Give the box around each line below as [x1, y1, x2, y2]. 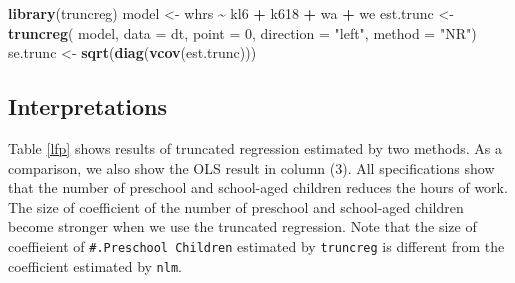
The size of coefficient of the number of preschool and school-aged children [8, 196, 464, 217]
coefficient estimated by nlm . [8, 255, 182, 276]
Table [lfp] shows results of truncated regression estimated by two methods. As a [8, 137, 502, 158]
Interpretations [8, 91, 167, 122]
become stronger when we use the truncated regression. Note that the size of [8, 216, 477, 237]
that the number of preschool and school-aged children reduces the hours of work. [8, 177, 508, 198]
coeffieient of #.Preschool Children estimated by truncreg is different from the [8, 235, 505, 256]
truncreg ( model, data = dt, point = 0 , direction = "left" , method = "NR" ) [8, 22, 477, 43]
